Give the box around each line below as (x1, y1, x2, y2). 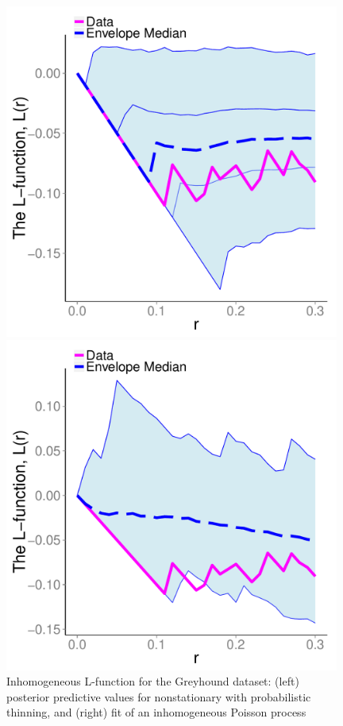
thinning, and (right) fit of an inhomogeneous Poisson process (6, 704, 306, 720)
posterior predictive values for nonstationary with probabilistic (6, 688, 311, 705)
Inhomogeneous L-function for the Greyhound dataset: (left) (6, 673, 299, 689)
